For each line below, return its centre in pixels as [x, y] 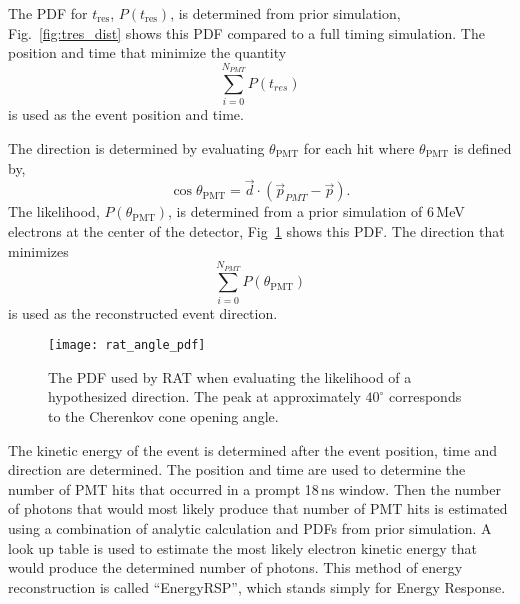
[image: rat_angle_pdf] [127, 345]
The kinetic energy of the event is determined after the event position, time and [253, 449]
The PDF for [48, 13]
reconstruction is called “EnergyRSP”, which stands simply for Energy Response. [257, 586]
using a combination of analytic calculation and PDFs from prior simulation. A [250, 528]
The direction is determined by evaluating [136, 147]
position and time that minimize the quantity [147, 52]
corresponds [425, 396]
